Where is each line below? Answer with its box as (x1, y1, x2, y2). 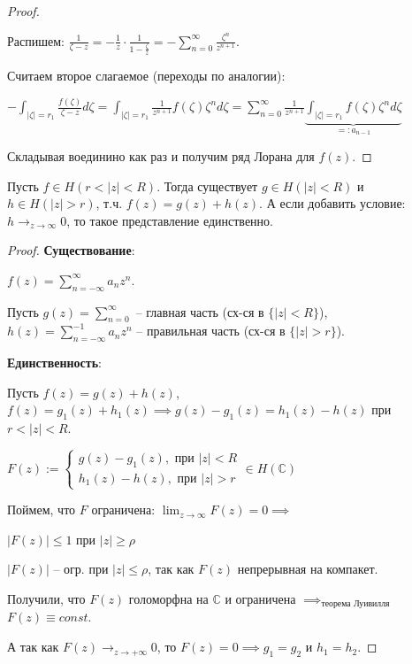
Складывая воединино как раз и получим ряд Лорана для (7, 146, 315, 165)
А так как (7, 637, 59, 656)
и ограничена (225, 590, 296, 607)
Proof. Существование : (7, 241, 135, 259)
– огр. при (53, 560, 109, 578)
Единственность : (7, 353, 102, 372)
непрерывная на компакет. (237, 560, 378, 578)
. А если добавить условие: (259, 194, 406, 212)
